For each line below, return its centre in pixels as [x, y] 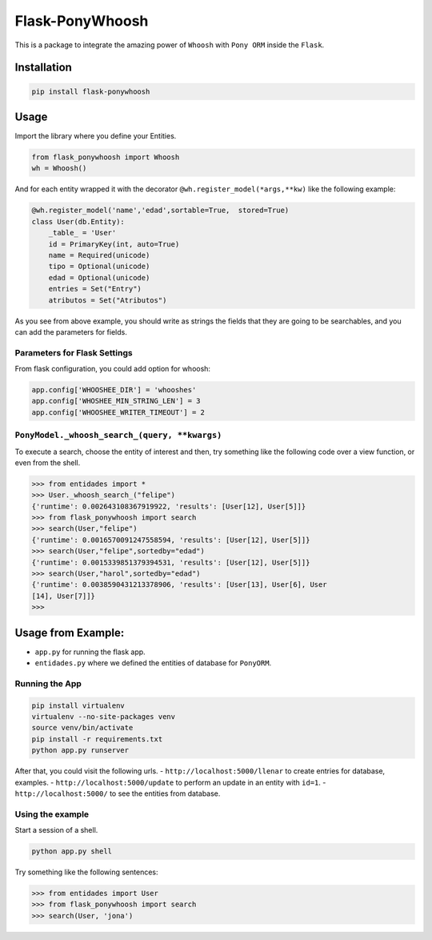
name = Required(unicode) [99, 255]
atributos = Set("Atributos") [108, 300]
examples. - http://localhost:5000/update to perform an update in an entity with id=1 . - [170, 782]
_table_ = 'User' [82, 233]
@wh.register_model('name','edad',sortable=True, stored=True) [160, 211]
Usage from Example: [70, 633]
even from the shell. [48, 462]
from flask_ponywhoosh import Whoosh [106, 157]
